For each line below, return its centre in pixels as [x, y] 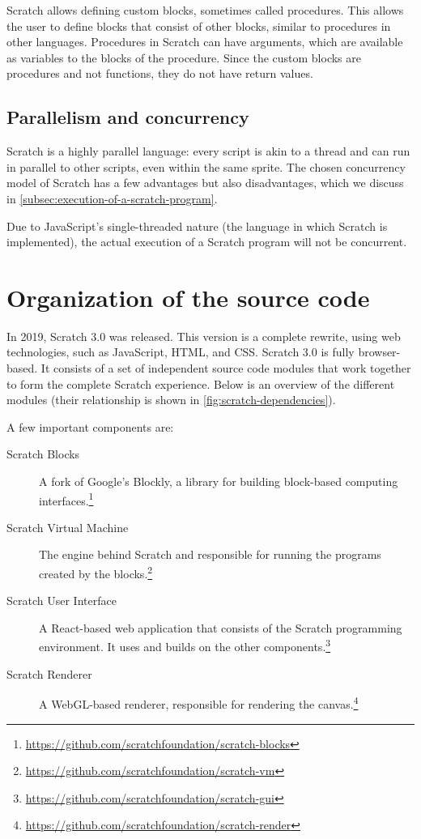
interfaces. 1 [66, 499]
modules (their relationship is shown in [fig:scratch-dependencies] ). [171, 400]
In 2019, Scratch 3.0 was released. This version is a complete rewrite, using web [204, 336]
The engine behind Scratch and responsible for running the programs [210, 554]
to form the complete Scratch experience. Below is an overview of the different [201, 383]
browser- [379, 352]
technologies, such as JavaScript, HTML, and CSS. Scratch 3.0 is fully [181, 352]
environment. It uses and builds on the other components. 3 [185, 645]
